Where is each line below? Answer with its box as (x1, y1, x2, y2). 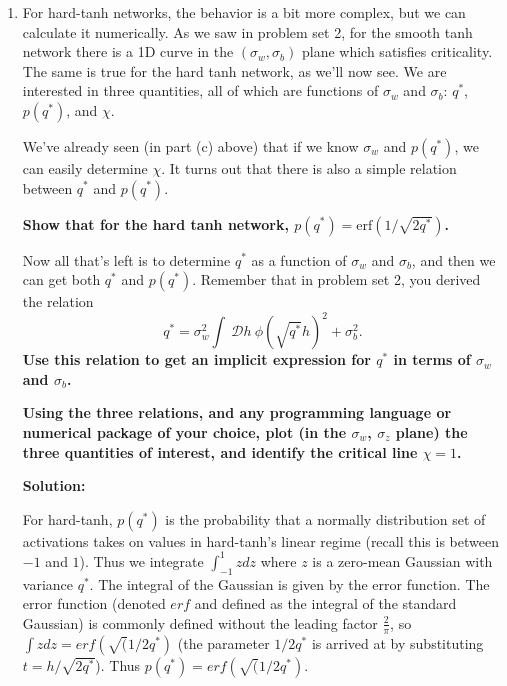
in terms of (393, 349, 471, 370)
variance (22, 573, 74, 594)
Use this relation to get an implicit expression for (22, 349, 371, 370)
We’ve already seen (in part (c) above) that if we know (22, 135, 359, 156)
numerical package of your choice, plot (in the (22, 422, 347, 443)
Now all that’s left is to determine (22, 249, 231, 270)
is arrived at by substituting (311, 632, 484, 653)
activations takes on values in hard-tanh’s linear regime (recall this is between (22, 530, 499, 551)
